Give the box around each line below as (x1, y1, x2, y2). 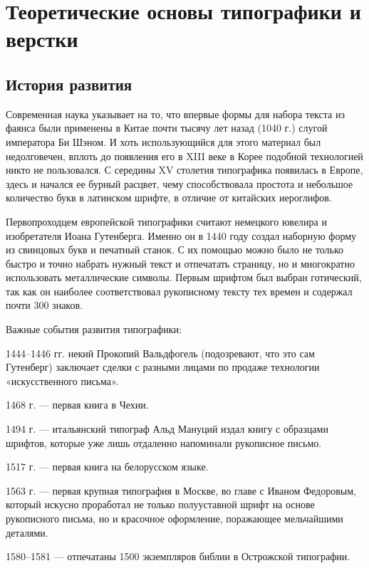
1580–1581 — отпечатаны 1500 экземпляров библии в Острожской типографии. (6, 549, 350, 564)
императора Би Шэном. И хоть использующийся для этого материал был (6, 134, 321, 149)
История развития (6, 73, 132, 95)
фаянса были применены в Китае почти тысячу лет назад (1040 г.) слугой (6, 120, 328, 135)
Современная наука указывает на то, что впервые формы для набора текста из (6, 106, 345, 121)
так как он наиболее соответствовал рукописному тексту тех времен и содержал (6, 283, 353, 298)
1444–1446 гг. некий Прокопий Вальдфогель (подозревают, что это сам (6, 345, 315, 360)
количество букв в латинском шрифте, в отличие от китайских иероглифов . (6, 190, 332, 205)
